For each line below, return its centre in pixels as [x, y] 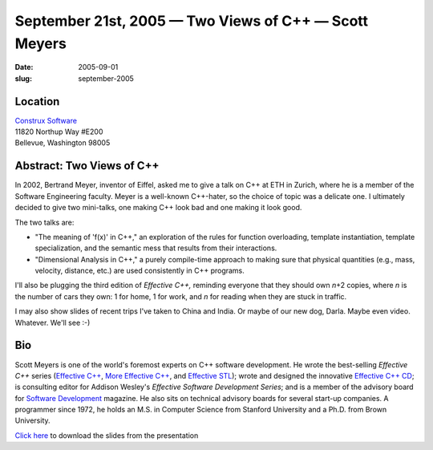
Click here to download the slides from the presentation [107, 435]
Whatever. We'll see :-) [53, 322]
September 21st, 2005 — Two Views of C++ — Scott [192, 21]
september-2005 [106, 78]
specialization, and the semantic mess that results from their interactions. [156, 248]
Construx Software [46, 120]
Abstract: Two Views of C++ [87, 166]
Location [37, 101]
